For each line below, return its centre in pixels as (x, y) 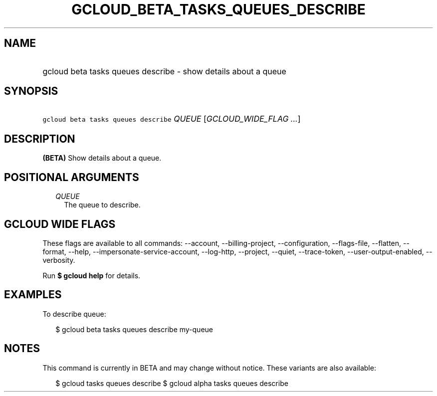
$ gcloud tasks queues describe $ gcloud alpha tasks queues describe (172, 383)
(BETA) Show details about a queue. (102, 158)
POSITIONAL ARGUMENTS (72, 177)
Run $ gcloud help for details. (92, 275)
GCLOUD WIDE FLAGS (60, 224)
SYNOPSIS (31, 91)
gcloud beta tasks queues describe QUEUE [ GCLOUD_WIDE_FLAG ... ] (172, 119)
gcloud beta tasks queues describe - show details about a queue (164, 71)
